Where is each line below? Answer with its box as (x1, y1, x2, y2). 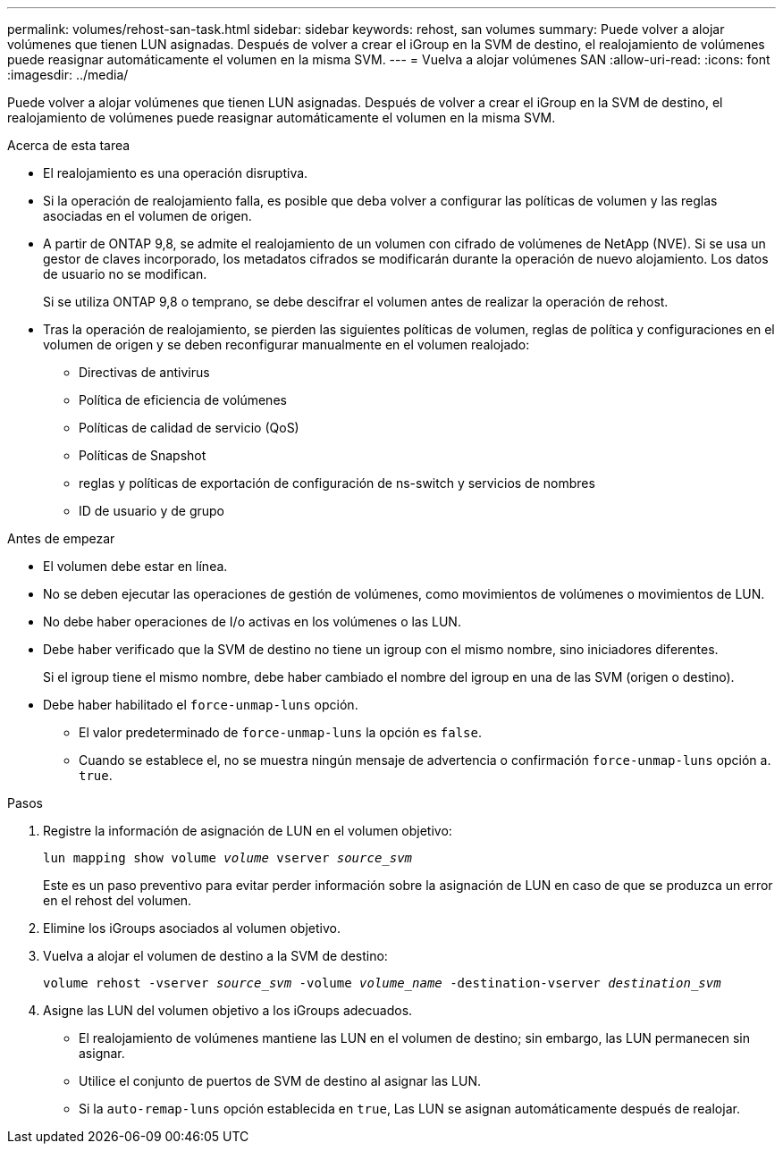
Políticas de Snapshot (79, 448, 206, 463)
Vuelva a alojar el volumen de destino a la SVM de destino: (43, 948, 388, 963)
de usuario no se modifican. (43, 266, 207, 281)
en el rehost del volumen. (43, 893, 192, 908)
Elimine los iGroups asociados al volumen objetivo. (43, 920, 341, 936)
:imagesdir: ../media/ (7, 67, 129, 82)
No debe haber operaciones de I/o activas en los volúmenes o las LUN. (43, 614, 461, 629)
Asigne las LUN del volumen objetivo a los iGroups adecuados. (43, 1003, 413, 1018)
